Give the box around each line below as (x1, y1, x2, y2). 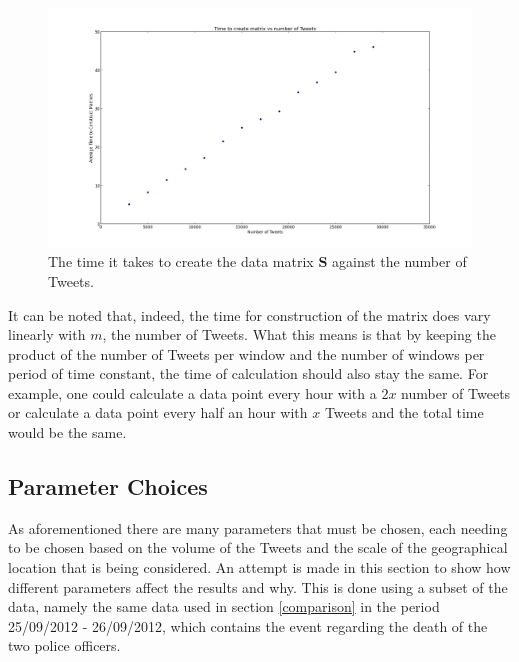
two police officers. (8, 635, 121, 656)
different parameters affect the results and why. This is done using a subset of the (8, 576, 508, 597)
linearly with (8, 324, 86, 345)
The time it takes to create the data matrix (48, 251, 314, 272)
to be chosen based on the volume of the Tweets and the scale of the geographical (8, 537, 508, 558)
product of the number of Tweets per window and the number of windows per (8, 343, 485, 364)
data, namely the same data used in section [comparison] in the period (8, 596, 440, 617)
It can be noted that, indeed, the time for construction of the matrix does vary (8, 304, 491, 325)
